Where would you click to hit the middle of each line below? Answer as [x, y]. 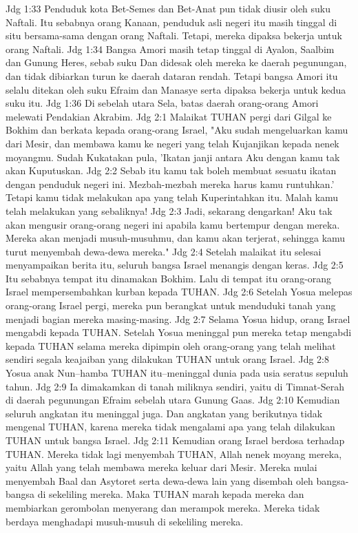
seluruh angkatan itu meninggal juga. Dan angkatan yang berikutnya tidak [164, 413]
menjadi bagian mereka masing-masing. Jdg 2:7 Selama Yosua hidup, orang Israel [178, 318]
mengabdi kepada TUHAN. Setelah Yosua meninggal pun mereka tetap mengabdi [179, 332]
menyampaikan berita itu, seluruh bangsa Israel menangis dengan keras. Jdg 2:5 [175, 265]
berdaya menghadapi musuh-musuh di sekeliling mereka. [125, 521]
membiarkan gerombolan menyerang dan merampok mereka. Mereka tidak [163, 507]
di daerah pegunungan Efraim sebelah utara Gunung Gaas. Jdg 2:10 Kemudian [173, 400]
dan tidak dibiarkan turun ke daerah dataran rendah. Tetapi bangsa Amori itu [172, 75]
